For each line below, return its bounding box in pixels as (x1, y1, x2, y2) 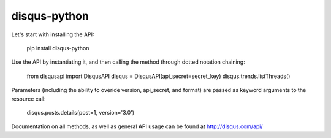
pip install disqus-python (26, 44, 89, 52)
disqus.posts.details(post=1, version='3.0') (26, 109, 135, 116)
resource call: (11, 95, 46, 102)
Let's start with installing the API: (11, 31, 94, 38)
